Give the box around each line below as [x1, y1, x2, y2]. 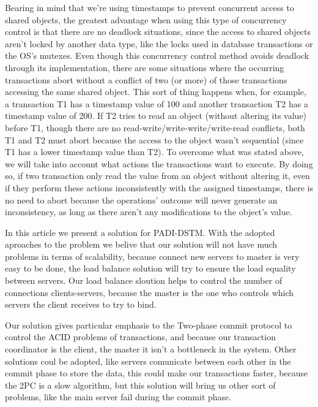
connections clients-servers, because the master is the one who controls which [5, 286, 294, 299]
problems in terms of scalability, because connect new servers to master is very [5, 249, 300, 262]
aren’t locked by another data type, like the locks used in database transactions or [5, 37, 313, 50]
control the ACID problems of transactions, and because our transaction [5, 330, 276, 343]
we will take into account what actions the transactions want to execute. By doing [5, 157, 313, 170]
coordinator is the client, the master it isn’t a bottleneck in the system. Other [5, 343, 297, 356]
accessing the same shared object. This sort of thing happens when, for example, [5, 85, 306, 98]
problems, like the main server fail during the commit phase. [5, 390, 232, 403]
